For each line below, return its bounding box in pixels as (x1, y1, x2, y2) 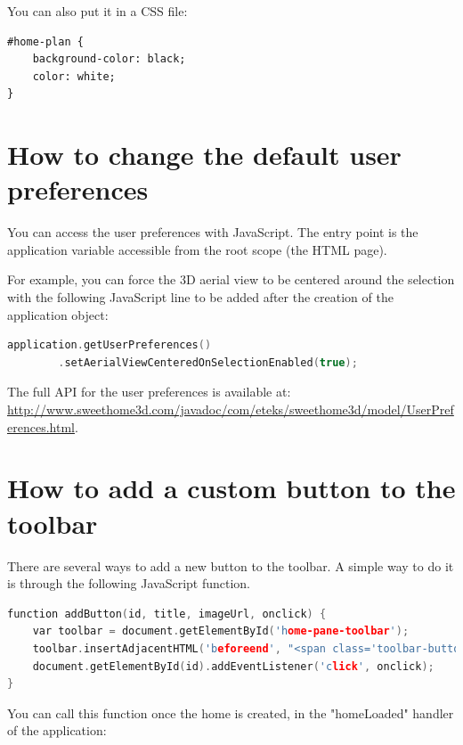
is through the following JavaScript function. (7, 574, 251, 593)
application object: (7, 305, 109, 323)
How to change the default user (7, 136, 402, 173)
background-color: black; (32, 53, 186, 66)
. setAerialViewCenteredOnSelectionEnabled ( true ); (58, 356, 358, 369)
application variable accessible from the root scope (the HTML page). (7, 240, 387, 258)
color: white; (32, 70, 116, 83)
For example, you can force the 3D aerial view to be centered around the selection (7, 270, 455, 289)
